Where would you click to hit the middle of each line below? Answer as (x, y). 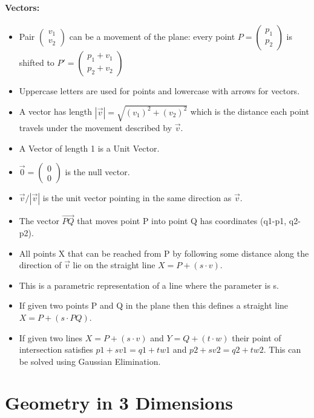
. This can (282, 349)
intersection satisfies (56, 349)
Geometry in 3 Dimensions (119, 403)
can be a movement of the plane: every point (152, 36)
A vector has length (56, 111)
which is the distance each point (250, 111)
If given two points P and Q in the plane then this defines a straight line (154, 305)
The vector (39, 221)
